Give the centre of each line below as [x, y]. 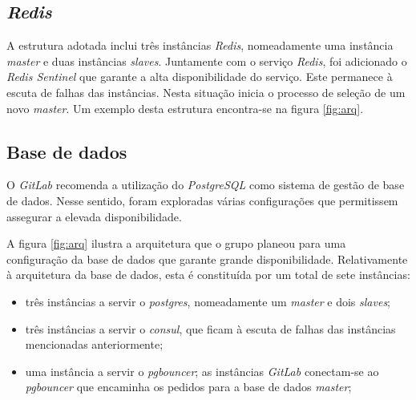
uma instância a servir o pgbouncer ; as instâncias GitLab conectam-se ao [202, 371]
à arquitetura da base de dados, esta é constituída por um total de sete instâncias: [208, 275]
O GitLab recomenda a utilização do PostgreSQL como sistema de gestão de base [206, 185]
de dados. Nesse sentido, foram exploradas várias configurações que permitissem [202, 200]
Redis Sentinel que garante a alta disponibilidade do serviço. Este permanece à [200, 77]
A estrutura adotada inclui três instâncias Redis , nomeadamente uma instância [200, 45]
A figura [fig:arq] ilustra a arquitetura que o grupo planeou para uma [176, 243]
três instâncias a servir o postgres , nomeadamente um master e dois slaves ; [208, 301]
